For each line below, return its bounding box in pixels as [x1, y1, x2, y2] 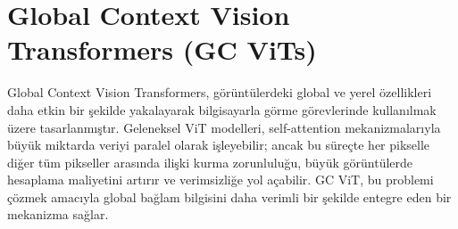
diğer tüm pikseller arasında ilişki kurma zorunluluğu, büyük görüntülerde [7, 152, 413, 171]
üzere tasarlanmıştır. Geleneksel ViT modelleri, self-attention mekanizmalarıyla [7, 118, 441, 136]
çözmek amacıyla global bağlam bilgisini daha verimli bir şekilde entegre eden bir [7, 187, 452, 206]
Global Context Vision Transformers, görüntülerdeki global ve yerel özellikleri [7, 83, 432, 102]
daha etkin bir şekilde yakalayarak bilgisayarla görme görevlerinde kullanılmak [7, 100, 437, 119]
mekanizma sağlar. [7, 205, 109, 224]
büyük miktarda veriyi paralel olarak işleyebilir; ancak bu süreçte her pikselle [7, 135, 430, 154]
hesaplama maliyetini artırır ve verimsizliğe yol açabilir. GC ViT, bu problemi [7, 170, 434, 189]
